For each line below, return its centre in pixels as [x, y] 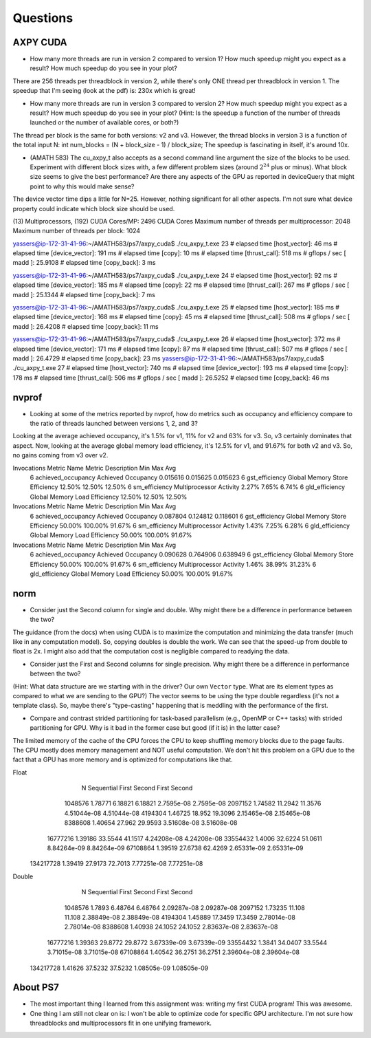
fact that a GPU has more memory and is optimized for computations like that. [123, 759]
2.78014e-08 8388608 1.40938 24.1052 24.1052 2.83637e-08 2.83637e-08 [171, 927]
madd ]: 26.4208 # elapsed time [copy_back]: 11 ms [86, 326]
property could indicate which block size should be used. [94, 208]
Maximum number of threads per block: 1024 [77, 231]
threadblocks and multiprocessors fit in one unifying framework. [121, 1023]
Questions [43, 18]
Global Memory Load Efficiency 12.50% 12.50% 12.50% [109, 497]
